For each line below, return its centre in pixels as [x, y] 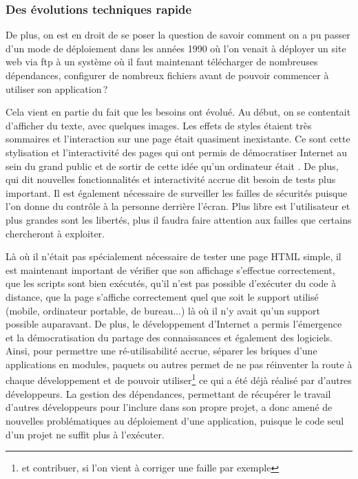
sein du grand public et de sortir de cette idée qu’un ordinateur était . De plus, [172, 166]
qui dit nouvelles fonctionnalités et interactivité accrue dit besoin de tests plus [171, 179]
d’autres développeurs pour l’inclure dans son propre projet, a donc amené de [169, 407]
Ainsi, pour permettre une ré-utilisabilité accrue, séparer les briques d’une [161, 351]
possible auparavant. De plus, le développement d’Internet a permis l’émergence [174, 324]
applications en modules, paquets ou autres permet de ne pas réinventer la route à [179, 364]
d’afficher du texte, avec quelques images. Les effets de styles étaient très [159, 125]
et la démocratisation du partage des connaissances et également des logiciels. [169, 337]
